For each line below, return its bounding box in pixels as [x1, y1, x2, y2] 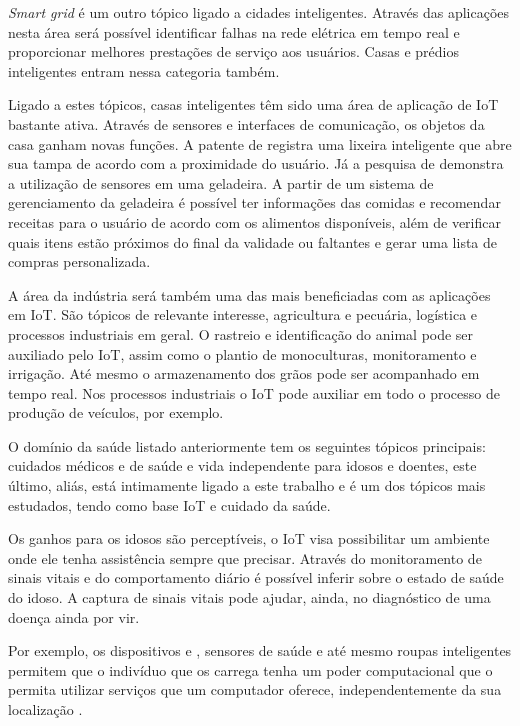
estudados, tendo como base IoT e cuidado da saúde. [8, 494, 331, 515]
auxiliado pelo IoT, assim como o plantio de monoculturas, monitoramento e [8, 343, 477, 364]
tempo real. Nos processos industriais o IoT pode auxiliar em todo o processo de [8, 382, 500, 403]
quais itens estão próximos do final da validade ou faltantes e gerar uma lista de [8, 231, 498, 252]
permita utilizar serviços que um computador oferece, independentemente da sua [8, 679, 502, 700]
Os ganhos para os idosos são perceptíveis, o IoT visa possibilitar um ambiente [8, 528, 490, 549]
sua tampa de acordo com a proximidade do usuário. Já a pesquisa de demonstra [8, 153, 504, 174]
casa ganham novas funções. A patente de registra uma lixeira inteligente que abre [8, 133, 512, 154]
